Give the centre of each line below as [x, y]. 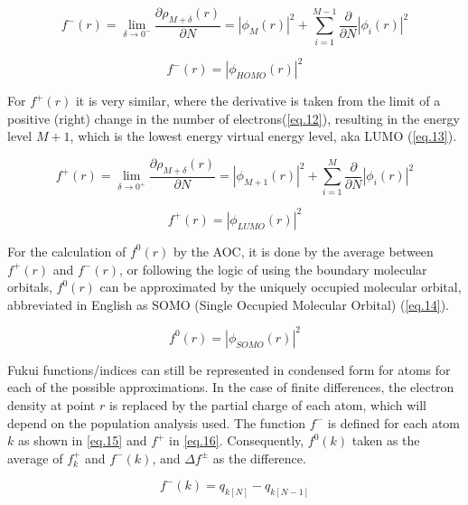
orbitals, [30, 287]
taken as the [386, 440]
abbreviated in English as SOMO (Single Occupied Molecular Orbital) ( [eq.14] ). [229, 304]
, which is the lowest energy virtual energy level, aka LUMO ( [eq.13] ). [263, 136]
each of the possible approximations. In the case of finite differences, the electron [231, 387]
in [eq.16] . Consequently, [237, 440]
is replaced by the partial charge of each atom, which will [267, 404]
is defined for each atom [394, 422]
